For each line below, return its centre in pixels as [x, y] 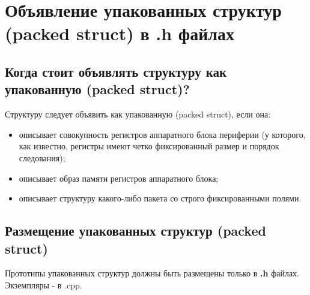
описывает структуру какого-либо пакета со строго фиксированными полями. [160, 198]
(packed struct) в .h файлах [120, 33]
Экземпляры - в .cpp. [44, 285]
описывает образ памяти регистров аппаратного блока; [119, 178]
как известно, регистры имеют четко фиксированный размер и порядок [149, 146]
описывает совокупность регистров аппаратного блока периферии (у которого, [162, 134]
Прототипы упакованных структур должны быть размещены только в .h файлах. [152, 273]
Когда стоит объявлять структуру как [116, 71]
